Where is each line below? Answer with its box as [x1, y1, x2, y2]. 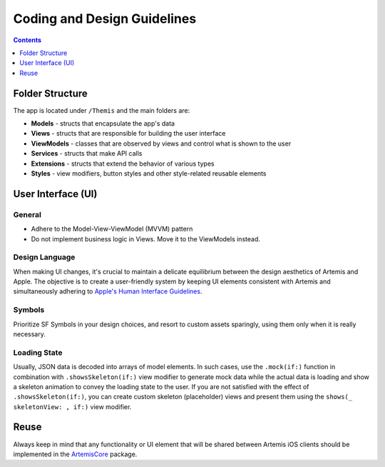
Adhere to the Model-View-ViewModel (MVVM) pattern [31, 225, 193, 233]
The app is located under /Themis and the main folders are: [13, 106, 190, 114]
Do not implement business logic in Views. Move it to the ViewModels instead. [31, 234, 260, 243]
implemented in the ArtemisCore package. [13, 450, 138, 458]
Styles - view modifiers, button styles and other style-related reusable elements [31, 169, 267, 178]
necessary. [13, 329, 46, 338]
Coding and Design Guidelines [13, 11, 197, 26]
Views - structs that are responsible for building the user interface [31, 129, 226, 138]
